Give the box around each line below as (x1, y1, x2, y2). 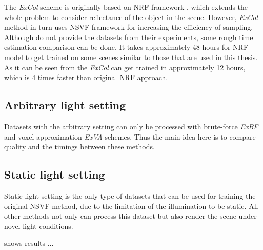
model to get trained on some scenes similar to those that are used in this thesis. (4, 51, 258, 62)
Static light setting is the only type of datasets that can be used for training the (4, 190, 256, 201)
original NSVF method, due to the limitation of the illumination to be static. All (4, 200, 258, 211)
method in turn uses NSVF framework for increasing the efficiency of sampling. (4, 22, 253, 32)
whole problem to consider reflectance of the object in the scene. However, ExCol (4, 11, 258, 22)
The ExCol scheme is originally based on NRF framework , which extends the (4, 2, 248, 12)
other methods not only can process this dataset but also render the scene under (4, 210, 257, 221)
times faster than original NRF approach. (37, 72, 168, 83)
